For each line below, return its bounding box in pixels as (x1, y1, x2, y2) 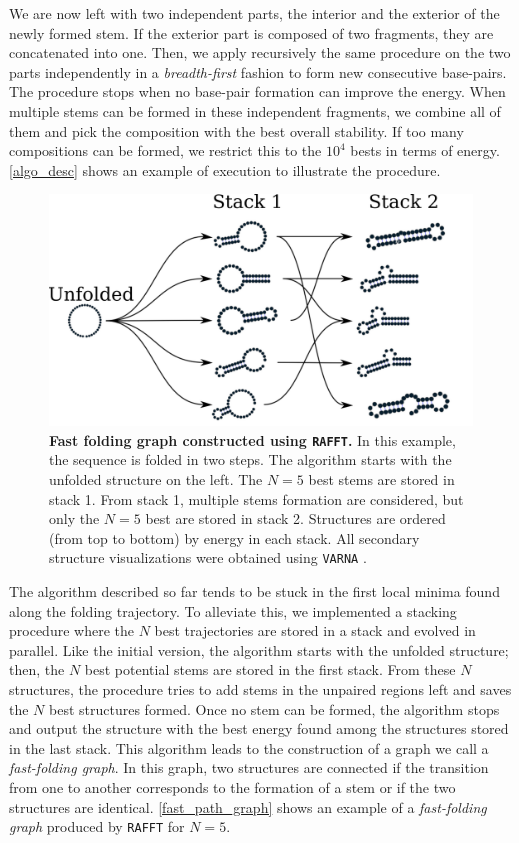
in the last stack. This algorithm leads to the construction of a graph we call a (9, 737, 489, 758)
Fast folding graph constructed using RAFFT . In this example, (49, 429, 456, 450)
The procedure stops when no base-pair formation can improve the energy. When (9, 81, 506, 102)
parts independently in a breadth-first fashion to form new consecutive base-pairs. (9, 61, 507, 82)
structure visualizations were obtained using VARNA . (49, 547, 367, 568)
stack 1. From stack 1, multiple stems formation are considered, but (49, 488, 464, 509)
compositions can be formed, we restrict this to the (9, 140, 322, 161)
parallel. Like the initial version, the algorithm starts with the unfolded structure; (9, 639, 509, 660)
